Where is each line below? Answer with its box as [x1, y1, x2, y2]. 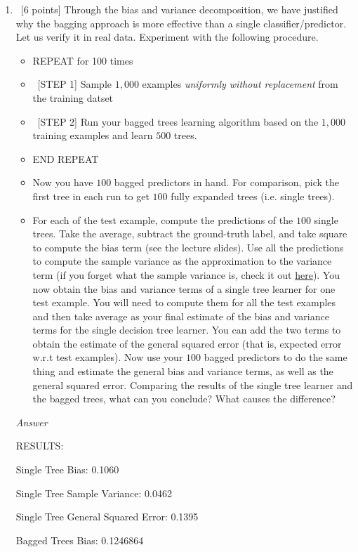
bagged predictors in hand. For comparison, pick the [114, 175, 340, 190]
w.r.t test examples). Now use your [32, 350, 183, 364]
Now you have [32, 175, 93, 190]
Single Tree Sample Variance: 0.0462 [15, 485, 172, 500]
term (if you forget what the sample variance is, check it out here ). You [32, 267, 340, 282]
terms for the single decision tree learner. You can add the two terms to [32, 322, 341, 337]
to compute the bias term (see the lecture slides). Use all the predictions [32, 239, 344, 254]
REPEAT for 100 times [32, 53, 133, 67]
